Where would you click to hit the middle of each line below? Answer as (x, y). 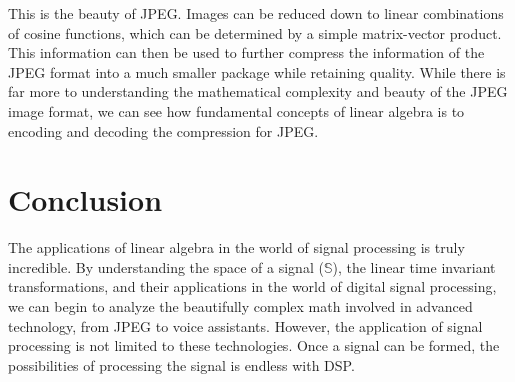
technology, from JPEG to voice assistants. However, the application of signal (245, 325)
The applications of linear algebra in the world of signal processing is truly (236, 247)
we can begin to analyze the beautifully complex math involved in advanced (240, 306)
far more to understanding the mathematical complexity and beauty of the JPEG (258, 91)
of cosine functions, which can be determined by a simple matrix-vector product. (255, 32)
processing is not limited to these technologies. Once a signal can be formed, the (254, 345)
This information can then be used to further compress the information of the (246, 52)
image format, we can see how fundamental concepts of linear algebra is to (236, 110)
